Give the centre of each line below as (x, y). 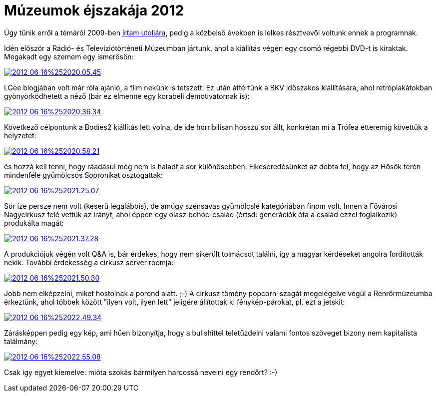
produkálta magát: (34, 223)
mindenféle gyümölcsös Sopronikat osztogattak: (83, 175)
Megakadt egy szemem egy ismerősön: (69, 56)
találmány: (21, 341)
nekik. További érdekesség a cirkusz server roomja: (89, 262)
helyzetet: (20, 135)
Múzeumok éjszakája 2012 (94, 10)
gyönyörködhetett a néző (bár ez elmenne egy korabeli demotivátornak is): (127, 96)
